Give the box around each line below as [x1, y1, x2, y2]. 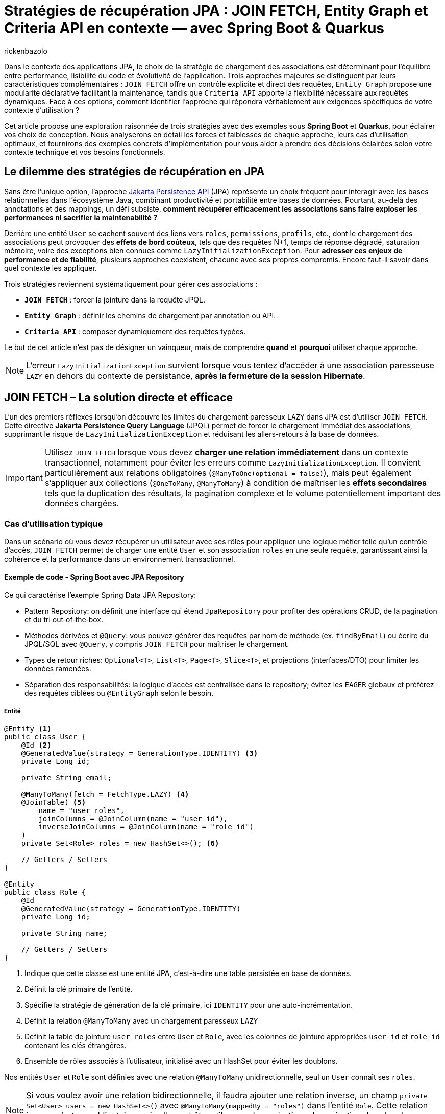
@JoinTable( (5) [21, 798, 86, 807]
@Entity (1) [4, 725, 52, 733]
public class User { [4, 733, 86, 741]
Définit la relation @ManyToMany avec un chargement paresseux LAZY [24, 1016, 258, 1026]
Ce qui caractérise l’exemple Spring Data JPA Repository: [4, 591, 196, 600]
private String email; [21, 774, 112, 782]
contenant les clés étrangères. [24, 1041, 127, 1050]
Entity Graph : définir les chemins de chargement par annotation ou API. [24, 311, 276, 320]
